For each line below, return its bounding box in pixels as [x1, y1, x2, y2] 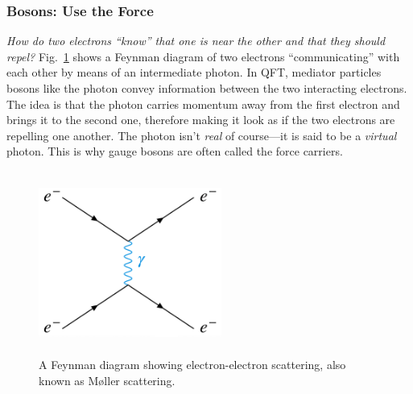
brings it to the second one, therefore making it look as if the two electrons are [6, 111, 395, 128]
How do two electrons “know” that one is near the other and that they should [6, 32, 386, 49]
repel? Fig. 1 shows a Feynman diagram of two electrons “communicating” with [6, 48, 400, 64]
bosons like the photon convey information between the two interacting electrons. [6, 80, 407, 96]
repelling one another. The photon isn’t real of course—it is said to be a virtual [6, 126, 397, 143]
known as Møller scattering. [39, 371, 176, 388]
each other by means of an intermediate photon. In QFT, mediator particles [6, 64, 382, 81]
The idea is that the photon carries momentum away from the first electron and [6, 95, 400, 112]
